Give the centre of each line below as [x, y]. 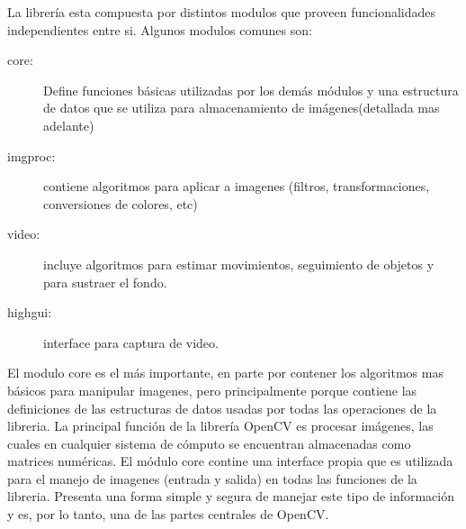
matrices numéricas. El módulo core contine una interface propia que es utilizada [230, 461]
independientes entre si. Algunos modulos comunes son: [160, 29]
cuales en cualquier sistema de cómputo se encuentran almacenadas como [209, 443]
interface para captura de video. [131, 342]
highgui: [30, 312]
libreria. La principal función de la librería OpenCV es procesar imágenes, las [220, 426]
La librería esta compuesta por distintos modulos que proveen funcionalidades [222, 12]
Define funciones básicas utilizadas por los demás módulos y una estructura [251, 90]
